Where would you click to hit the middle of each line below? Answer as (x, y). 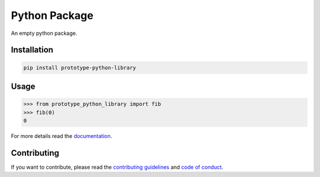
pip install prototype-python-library (80, 67)
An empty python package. (44, 33)
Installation (32, 50)
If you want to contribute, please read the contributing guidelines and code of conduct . (117, 167)
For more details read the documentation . (62, 136)
